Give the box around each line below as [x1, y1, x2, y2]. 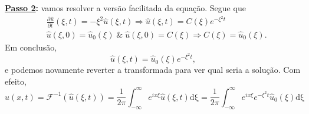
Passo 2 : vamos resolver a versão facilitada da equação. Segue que [5, 2, 246, 14]
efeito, [5, 75, 27, 87]
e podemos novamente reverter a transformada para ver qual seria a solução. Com [5, 63, 301, 76]
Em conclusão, [5, 41, 57, 53]
